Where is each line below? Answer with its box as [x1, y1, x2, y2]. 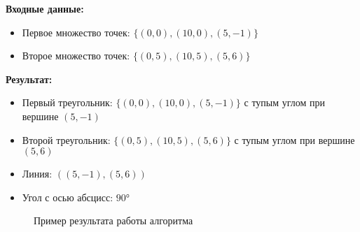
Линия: [22, 166, 53, 181]
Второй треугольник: [22, 132, 111, 147]
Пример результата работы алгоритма [34, 213, 193, 228]
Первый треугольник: [22, 95, 113, 110]
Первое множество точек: [22, 24, 130, 39]
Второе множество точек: [22, 48, 130, 63]
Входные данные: [6, 1, 84, 15]
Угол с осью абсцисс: [22, 189, 113, 204]
